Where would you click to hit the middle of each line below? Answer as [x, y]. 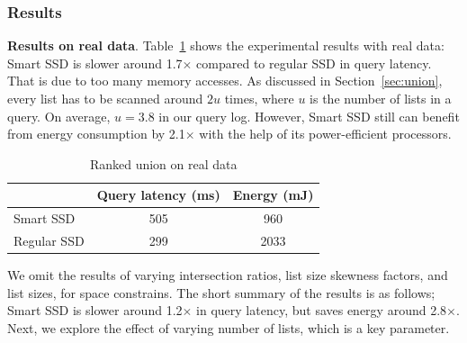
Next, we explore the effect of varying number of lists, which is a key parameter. [229, 327]
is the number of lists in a [381, 98]
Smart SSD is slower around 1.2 [95, 310]
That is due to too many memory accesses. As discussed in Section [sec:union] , [225, 81]
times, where [259, 98]
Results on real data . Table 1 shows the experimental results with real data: [226, 45]
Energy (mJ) [273, 195]
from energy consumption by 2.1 [96, 134]
